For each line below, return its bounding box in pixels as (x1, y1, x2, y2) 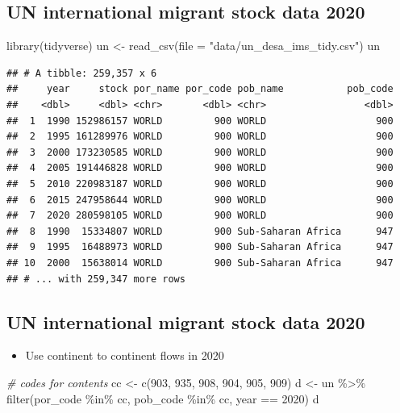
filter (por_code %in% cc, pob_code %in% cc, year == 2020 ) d (6, 390, 319, 407)
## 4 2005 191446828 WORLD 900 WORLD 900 (6, 162, 394, 174)
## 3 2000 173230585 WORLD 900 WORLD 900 (6, 146, 394, 158)
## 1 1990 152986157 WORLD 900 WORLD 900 (6, 115, 394, 127)
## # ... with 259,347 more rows (6, 273, 185, 285)
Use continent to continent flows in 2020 (25, 347, 224, 364)
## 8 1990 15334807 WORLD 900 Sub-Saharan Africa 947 (6, 225, 394, 237)
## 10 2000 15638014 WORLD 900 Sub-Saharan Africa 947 (6, 257, 394, 269)
